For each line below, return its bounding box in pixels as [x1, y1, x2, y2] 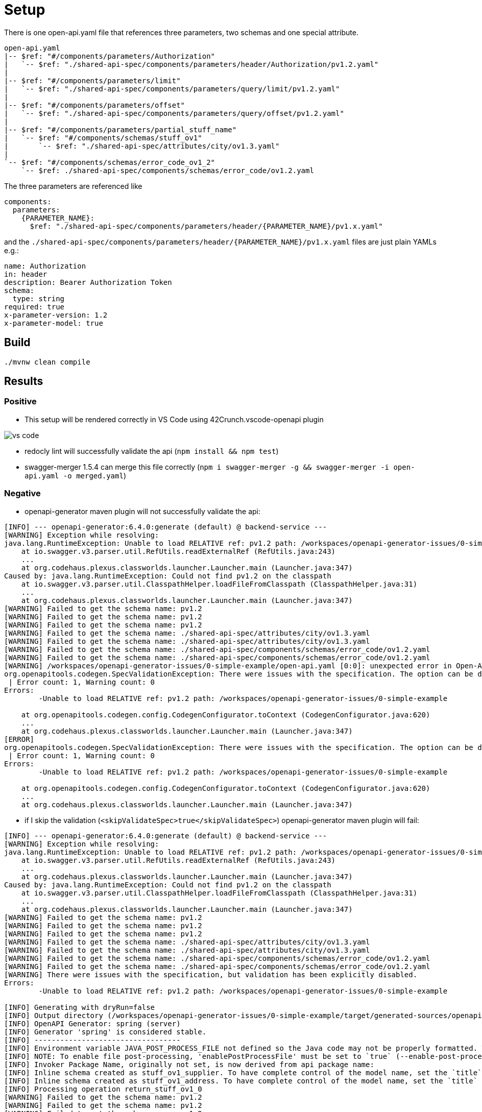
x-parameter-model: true [4, 319, 103, 327]
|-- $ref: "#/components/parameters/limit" [4, 76, 181, 85]
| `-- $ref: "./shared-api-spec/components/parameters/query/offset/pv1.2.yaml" [4, 109, 344, 117]
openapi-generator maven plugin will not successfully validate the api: [25, 506, 261, 516]
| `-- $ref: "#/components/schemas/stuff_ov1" [4, 133, 202, 142]
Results [4, 375, 43, 388]
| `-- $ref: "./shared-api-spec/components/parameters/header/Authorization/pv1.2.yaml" [4, 60, 379, 68]
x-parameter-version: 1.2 [4, 310, 108, 319]
